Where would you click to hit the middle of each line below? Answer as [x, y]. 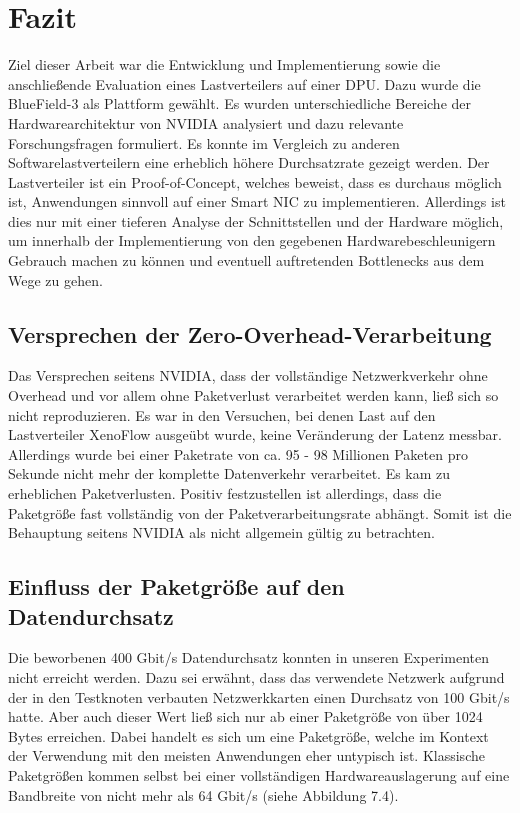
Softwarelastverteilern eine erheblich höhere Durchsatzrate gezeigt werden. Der [249, 162]
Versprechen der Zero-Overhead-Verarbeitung [250, 333]
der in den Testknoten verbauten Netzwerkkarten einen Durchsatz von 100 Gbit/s [259, 696]
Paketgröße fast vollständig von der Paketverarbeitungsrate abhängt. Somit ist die [260, 512]
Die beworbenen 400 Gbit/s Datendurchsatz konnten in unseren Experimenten [248, 657]
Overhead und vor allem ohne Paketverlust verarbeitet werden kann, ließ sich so [253, 395]
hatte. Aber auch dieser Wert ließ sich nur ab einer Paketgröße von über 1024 [245, 716]
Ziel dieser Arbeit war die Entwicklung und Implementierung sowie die [224, 64]
